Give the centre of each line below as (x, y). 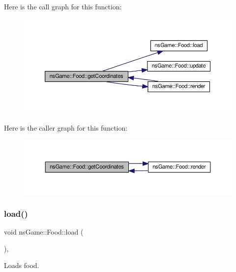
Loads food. (22, 265)
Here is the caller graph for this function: (66, 127)
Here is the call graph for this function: (63, 6)
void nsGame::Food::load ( (44, 232)
